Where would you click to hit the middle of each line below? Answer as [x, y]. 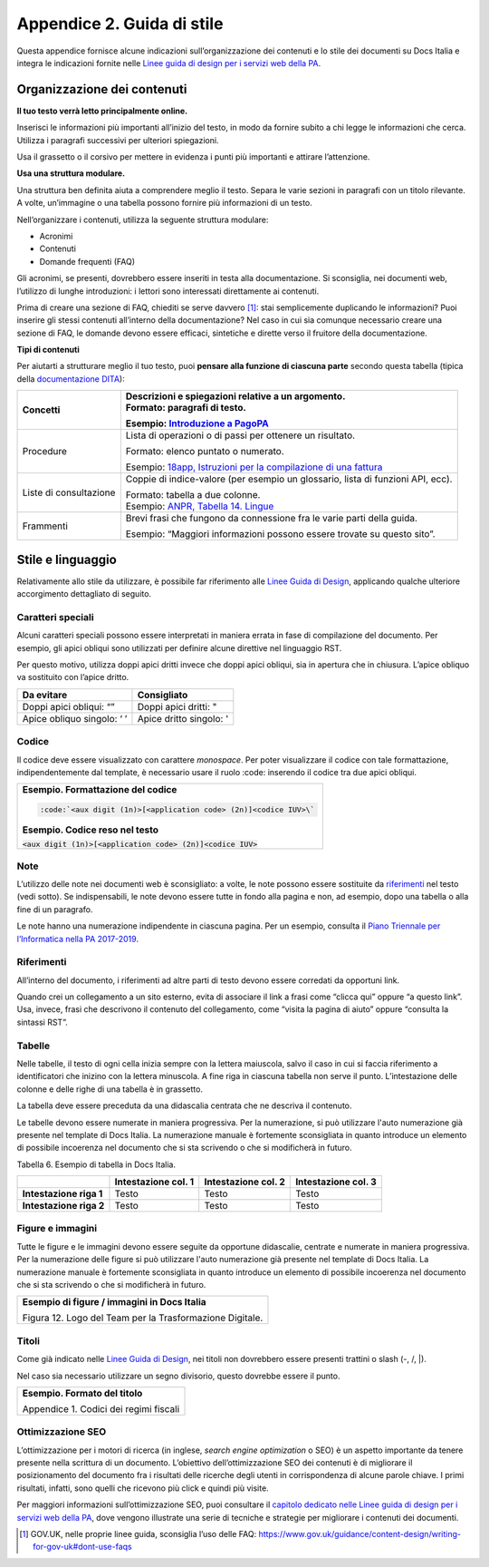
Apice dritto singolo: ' [183, 718]
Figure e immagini [57, 1229]
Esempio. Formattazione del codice [100, 790]
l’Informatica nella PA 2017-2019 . [78, 939]
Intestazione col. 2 [244, 1182]
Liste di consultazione [69, 492]
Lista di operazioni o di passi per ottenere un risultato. [240, 435]
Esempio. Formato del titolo [82, 1393]
